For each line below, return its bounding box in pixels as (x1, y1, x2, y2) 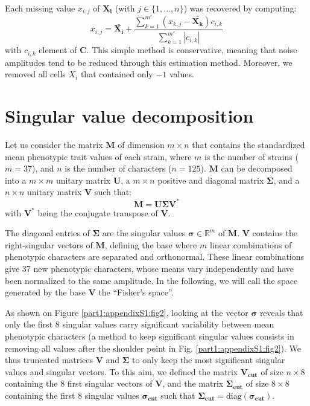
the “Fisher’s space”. (98, 286, 174, 298)
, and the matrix (162, 377, 224, 390)
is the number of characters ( (65, 162, 172, 175)
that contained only (80, 68, 153, 80)
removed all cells (5, 68, 66, 80)
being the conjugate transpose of (37, 206, 158, 219)
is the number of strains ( (204, 150, 299, 163)
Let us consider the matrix (5, 138, 103, 151)
